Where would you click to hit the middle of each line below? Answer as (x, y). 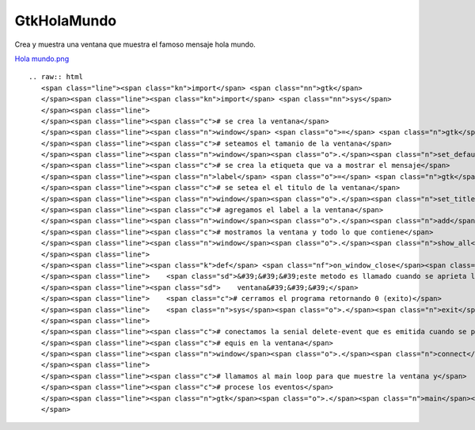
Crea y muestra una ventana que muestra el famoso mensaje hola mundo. (135, 44)
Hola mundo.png (42, 59)
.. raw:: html (56, 77)
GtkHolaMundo (66, 21)
